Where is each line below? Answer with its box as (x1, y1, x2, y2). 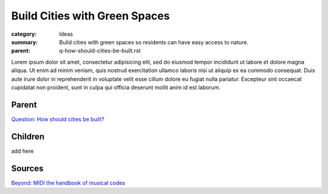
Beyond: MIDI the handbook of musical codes (11, 179, 126, 186)
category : (11, 30, 37, 38)
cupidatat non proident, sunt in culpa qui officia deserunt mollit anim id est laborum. (11, 84, 221, 91)
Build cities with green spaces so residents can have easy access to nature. (59, 38, 249, 45)
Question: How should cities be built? (11, 115, 104, 122)
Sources (11, 163, 44, 173)
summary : (11, 38, 38, 45)
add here (11, 147, 34, 155)
